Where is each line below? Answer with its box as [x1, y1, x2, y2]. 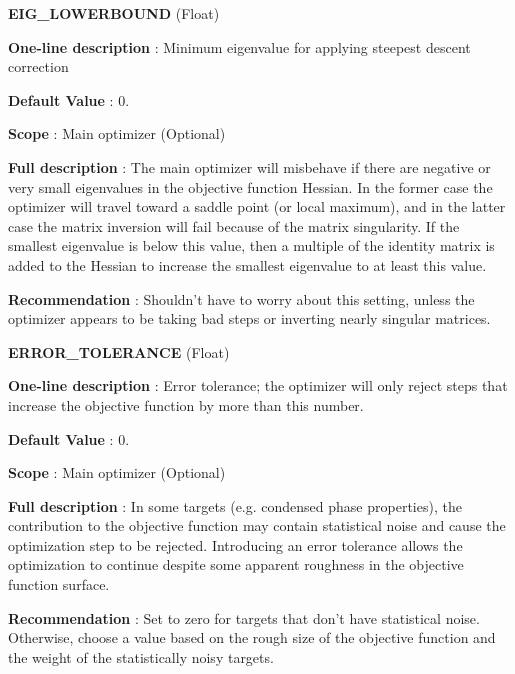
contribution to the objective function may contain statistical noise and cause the [8, 515, 506, 536]
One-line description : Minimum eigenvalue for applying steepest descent [8, 36, 471, 57]
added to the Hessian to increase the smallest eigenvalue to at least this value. [8, 254, 487, 275]
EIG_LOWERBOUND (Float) [8, 3, 220, 23]
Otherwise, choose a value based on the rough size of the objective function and [8, 627, 496, 648]
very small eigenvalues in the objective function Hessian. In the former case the [8, 176, 493, 197]
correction [8, 56, 69, 77]
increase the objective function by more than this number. [8, 394, 364, 415]
